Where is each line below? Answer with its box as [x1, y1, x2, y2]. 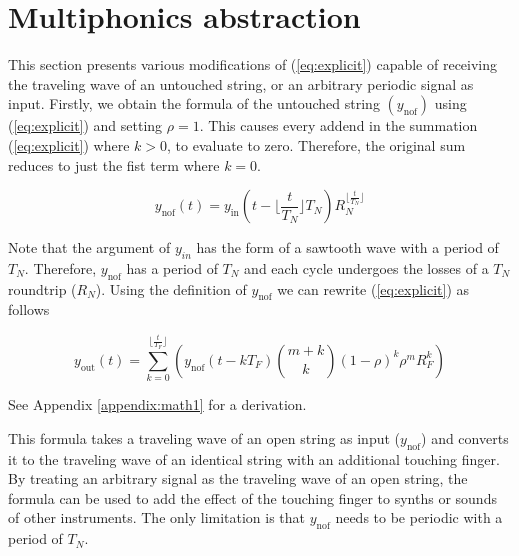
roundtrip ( [8, 278, 77, 299]
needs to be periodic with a [335, 507, 503, 528]
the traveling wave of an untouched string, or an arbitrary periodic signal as [8, 73, 474, 94]
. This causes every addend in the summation [199, 115, 478, 136]
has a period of [126, 257, 218, 278]
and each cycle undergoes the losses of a [244, 257, 489, 278]
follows [8, 299, 50, 320]
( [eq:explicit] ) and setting [8, 115, 163, 136]
